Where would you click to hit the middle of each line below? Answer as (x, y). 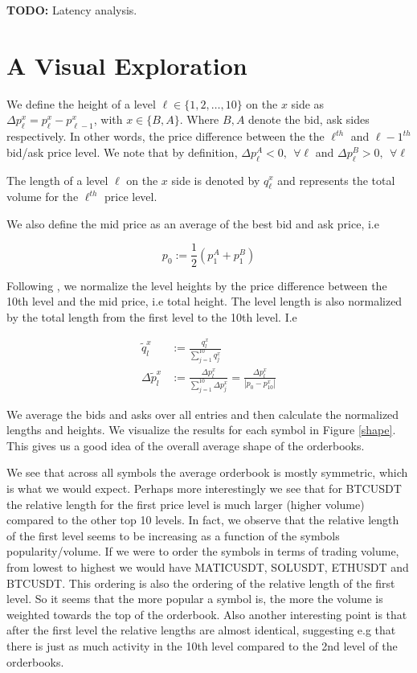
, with (108, 119)
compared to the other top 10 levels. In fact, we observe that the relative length (203, 520)
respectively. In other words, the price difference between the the (166, 136)
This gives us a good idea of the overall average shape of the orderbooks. (186, 445)
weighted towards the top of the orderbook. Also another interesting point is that (207, 614)
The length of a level (57, 180)
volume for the (43, 197)
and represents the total (336, 180)
